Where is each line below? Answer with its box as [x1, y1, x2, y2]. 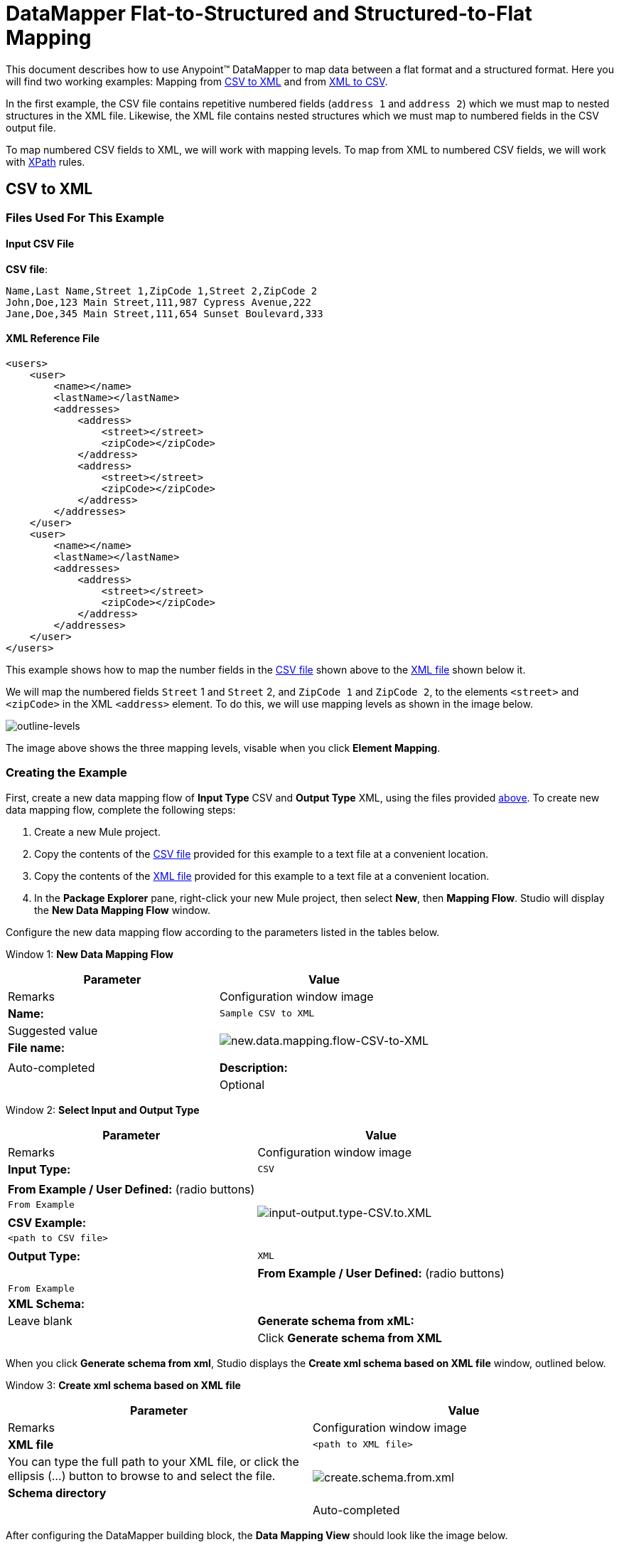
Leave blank [8, 1313, 72, 1328]
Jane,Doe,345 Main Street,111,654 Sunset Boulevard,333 [6, 307, 323, 319]
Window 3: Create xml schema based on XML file [6, 1378, 241, 1391]
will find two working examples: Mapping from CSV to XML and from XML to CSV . [6, 75, 388, 87]
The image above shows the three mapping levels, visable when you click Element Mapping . [6, 742, 441, 755]
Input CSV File [6, 238, 75, 250]
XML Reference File [6, 332, 100, 345]
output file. [6, 121, 56, 134]
